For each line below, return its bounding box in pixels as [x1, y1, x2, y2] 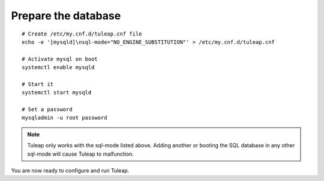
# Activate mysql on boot [22, 55, 98, 63]
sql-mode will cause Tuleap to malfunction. [27, 150, 134, 158]
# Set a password [22, 106, 73, 113]
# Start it [22, 81, 54, 87]
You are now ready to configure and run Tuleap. [11, 167, 130, 174]
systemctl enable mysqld [22, 64, 95, 71]
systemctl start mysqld [22, 89, 92, 96]
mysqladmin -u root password [22, 114, 107, 121]
